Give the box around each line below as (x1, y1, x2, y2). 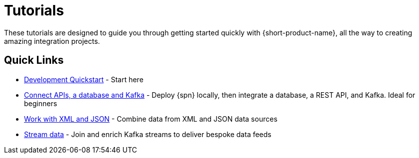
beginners (24, 99, 57, 108)
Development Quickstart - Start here (24, 75, 143, 84)
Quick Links (4, 54, 64, 67)
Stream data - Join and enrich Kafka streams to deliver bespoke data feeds (24, 130, 271, 139)
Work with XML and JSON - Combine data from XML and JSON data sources (24, 114, 277, 123)
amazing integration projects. (4, 36, 100, 45)
